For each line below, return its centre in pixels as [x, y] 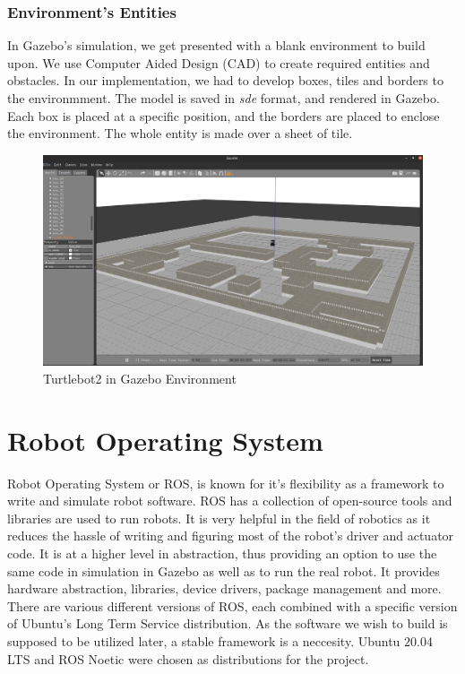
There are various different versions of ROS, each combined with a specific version [232, 605]
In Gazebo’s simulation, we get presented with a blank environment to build [216, 45]
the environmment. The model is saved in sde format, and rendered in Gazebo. [224, 98]
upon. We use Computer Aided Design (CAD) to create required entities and [219, 62]
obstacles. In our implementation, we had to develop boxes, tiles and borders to [225, 80]
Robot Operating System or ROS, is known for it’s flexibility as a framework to [226, 483]
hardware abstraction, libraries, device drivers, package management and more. [224, 588]
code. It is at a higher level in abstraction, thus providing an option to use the [222, 553]
